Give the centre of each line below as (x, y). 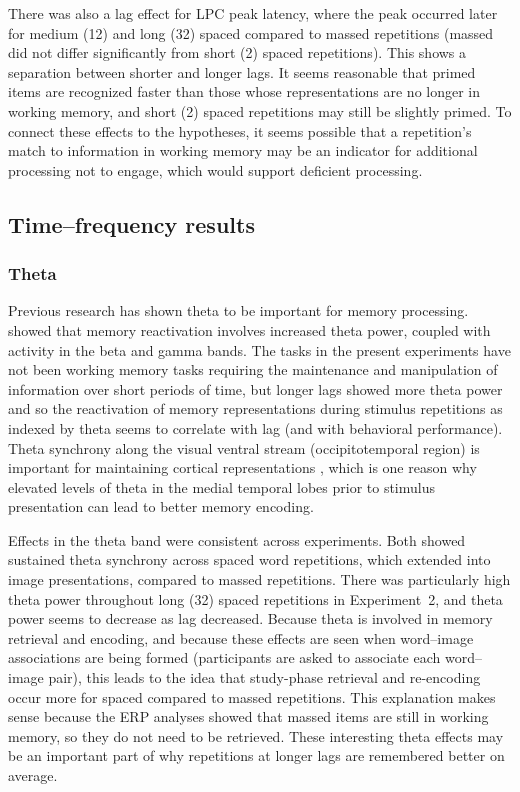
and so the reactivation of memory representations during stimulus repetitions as (255, 408)
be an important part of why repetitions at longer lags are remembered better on (256, 755)
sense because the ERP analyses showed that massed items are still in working (248, 716)
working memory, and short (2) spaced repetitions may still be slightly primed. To (260, 110)
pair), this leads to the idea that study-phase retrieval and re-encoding (264, 677)
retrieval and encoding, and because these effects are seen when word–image (241, 637)
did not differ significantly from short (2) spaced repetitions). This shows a (237, 52)
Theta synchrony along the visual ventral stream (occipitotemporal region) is (244, 447)
